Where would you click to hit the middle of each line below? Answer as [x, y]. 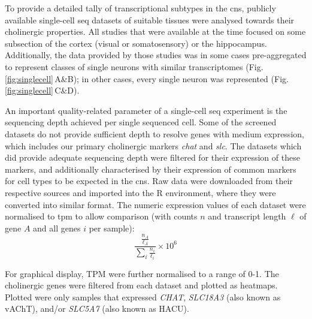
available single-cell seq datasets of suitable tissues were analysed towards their [150, 19]
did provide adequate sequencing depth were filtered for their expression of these [152, 157]
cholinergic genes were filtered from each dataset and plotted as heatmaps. [141, 285]
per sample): [112, 228]
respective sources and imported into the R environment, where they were [140, 192]
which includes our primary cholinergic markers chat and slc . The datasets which [153, 145]
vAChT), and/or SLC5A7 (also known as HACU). [97, 309]
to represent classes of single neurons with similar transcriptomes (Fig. [134, 66]
